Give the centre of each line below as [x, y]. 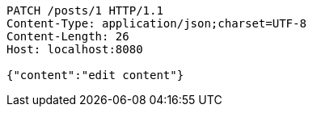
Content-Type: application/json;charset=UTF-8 [156, 23]
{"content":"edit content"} [95, 75]
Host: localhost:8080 [75, 49]
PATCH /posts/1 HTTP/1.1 [85, 10]
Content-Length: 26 [68, 36]
